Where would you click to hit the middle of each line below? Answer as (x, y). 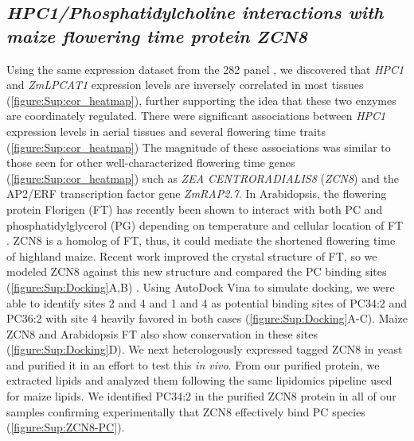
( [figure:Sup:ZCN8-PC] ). (66, 427)
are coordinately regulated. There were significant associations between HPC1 (196, 116)
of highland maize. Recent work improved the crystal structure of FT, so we (192, 255)
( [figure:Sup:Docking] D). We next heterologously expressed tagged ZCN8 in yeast (205, 349)
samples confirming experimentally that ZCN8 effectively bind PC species (186, 411)
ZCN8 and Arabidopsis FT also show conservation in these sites (162, 333)
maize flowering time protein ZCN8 (157, 35)
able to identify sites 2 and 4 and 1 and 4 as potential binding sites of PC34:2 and (207, 302)
